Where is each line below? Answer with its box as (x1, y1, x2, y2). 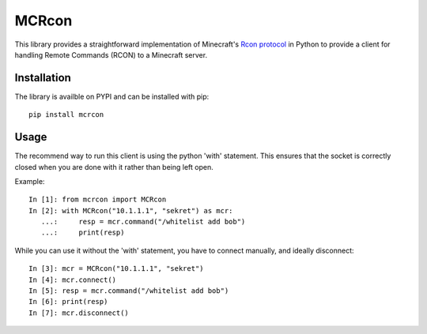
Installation (14, 71, 71, 84)
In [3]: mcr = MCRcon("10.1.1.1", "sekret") (28, 265, 205, 273)
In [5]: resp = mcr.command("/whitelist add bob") (28, 287, 229, 295)
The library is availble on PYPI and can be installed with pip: (14, 92, 210, 101)
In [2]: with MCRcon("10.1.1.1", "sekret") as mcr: (28, 206, 233, 215)
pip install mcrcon (28, 111, 104, 119)
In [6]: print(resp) (28, 297, 108, 306)
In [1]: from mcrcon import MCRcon (28, 195, 167, 205)
